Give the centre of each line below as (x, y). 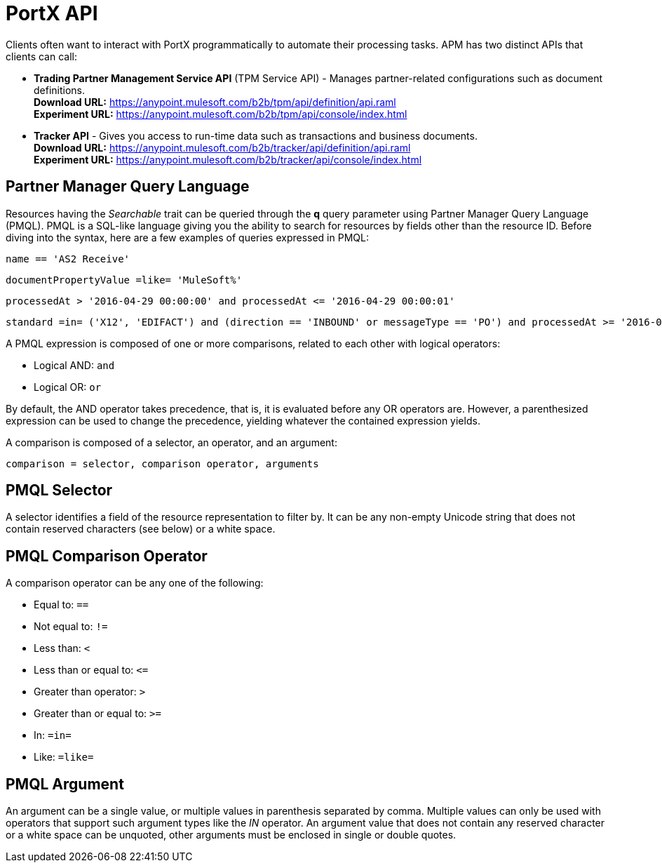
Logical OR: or (68, 387)
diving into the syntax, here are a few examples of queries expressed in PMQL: (187, 237)
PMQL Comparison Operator (107, 556)
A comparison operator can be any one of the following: (135, 583)
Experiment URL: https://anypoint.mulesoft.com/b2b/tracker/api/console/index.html (228, 159)
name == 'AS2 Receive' (68, 259)
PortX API (52, 13)
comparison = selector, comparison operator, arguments (162, 463)
